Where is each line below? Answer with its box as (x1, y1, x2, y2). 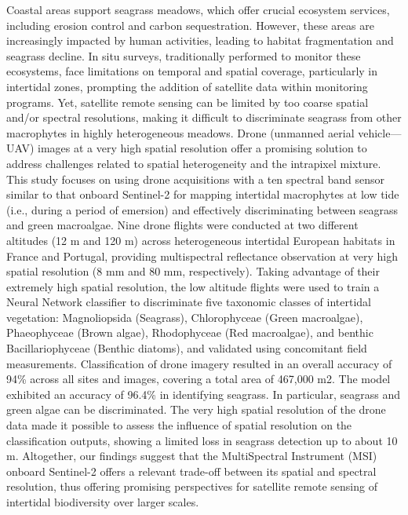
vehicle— (358, 124, 402, 141)
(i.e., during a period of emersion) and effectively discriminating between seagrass (6, 201, 399, 217)
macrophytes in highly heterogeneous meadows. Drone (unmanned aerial (6, 124, 355, 141)
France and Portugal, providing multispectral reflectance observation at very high (6, 247, 399, 264)
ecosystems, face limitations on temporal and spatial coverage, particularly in (6, 63, 378, 79)
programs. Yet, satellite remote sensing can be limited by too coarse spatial (6, 93, 369, 110)
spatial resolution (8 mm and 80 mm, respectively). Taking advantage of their (6, 263, 380, 279)
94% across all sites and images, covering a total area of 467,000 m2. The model (6, 371, 391, 387)
